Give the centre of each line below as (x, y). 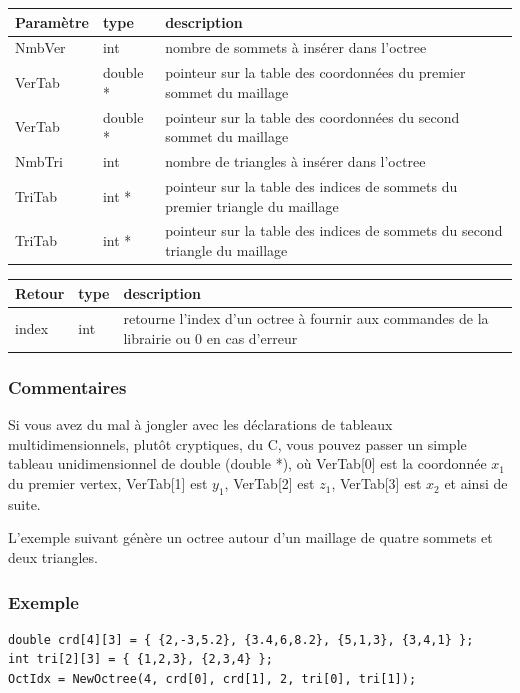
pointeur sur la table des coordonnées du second (312, 116)
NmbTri (39, 161)
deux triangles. (53, 557)
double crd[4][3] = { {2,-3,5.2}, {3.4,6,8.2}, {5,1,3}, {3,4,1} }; (241, 639)
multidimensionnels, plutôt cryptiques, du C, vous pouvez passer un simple (237, 443)
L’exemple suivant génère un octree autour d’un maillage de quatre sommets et (250, 537)
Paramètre (52, 21)
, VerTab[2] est (269, 483)
